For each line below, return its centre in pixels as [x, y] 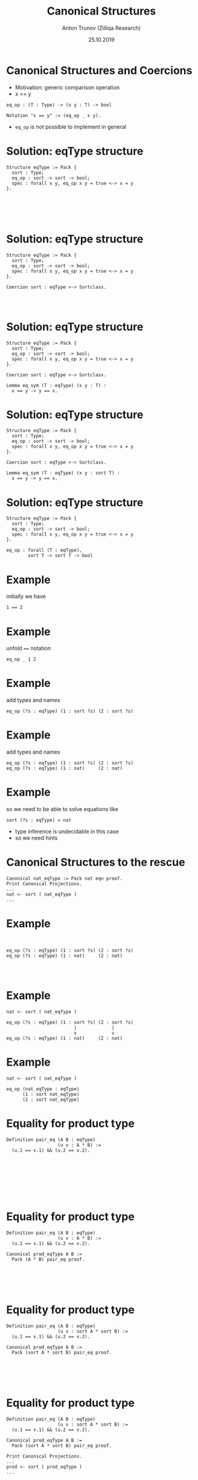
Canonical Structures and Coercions [99, 70]
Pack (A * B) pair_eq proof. [48, 1259]
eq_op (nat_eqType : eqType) [43, 1089]
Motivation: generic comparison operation [67, 87]
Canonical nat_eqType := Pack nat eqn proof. [64, 878]
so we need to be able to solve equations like [62, 809]
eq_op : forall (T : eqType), [44, 550]
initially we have [26, 596]
